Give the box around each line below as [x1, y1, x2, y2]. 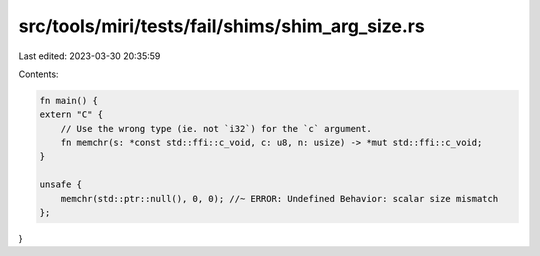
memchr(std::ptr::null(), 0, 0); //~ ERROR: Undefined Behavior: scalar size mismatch [60, 193, 499, 204]
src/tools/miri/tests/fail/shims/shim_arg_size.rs [18, 15, 425, 37]
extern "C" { [39, 109, 104, 120]
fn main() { [39, 95, 99, 106]
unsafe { [39, 179, 83, 190]
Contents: [18, 68, 59, 80]
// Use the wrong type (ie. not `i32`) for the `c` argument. [60, 123, 372, 134]
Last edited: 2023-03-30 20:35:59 [18, 50, 161, 62]
